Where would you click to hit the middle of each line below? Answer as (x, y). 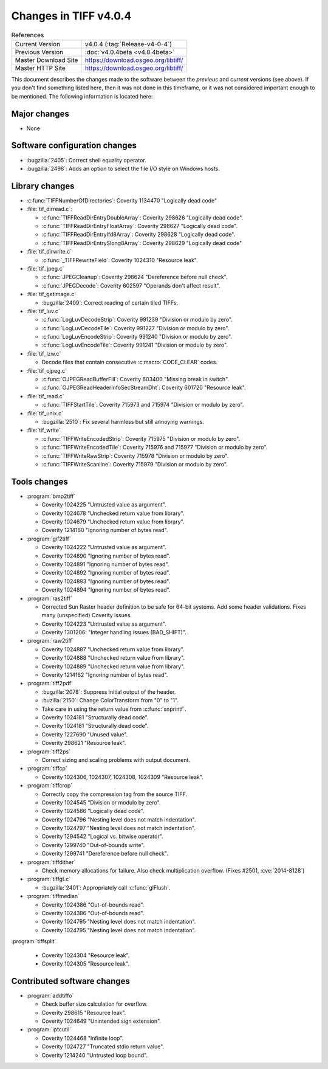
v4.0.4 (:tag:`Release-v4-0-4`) (128, 44)
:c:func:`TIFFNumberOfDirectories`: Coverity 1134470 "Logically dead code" (122, 200)
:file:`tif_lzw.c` (44, 353)
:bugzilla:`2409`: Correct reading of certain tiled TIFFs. (110, 303)
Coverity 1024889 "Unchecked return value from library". (113, 666)
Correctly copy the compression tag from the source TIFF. (114, 794)
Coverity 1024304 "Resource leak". (86, 955)
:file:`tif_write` (43, 430)
